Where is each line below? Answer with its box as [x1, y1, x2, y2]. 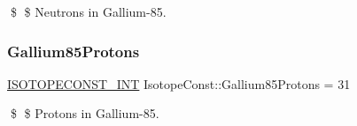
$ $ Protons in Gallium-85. [10, 104, 159, 122]
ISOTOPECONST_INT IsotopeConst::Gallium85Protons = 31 [7, 74, 351, 93]
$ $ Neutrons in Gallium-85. [10, 3, 167, 20]
